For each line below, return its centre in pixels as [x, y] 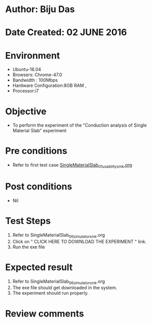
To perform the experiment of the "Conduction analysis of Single [80, 125]
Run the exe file [29, 247]
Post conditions [39, 186]
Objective [26, 111]
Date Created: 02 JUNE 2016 [66, 33]
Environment [33, 55]
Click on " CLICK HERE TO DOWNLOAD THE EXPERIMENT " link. [80, 241]
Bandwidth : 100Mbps [35, 80]
